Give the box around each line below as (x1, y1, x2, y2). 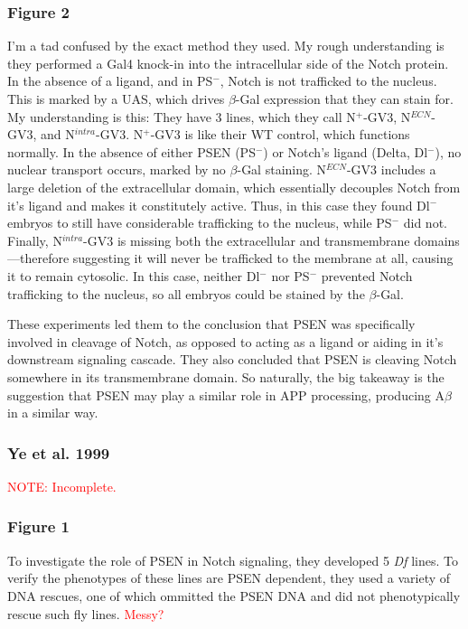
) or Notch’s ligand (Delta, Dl (263, 142, 428, 161)
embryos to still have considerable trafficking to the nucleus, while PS (7, 213, 392, 232)
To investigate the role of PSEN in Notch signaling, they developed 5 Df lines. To (7, 550, 458, 569)
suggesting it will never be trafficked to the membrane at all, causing (72, 249, 454, 268)
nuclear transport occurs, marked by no (7, 160, 226, 179)
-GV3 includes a (346, 160, 436, 179)
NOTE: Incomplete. (7, 476, 117, 495)
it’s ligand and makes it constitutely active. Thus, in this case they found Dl (7, 195, 430, 214)
